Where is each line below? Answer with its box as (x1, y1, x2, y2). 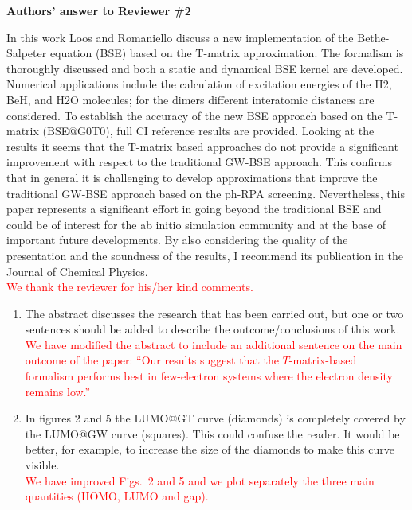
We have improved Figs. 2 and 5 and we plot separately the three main (25, 472, 375, 489)
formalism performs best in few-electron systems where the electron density (25, 368, 393, 384)
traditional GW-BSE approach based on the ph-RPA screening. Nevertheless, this (6, 185, 405, 201)
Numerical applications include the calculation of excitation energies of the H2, (6, 76, 392, 92)
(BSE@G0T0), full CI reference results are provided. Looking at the (42, 123, 375, 139)
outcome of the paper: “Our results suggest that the (25, 352, 279, 368)
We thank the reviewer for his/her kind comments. (6, 278, 253, 295)
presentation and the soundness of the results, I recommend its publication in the (6, 247, 404, 263)
